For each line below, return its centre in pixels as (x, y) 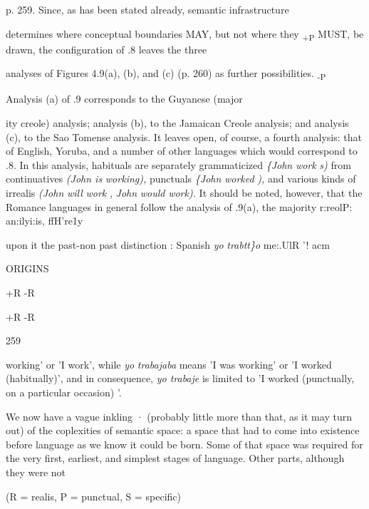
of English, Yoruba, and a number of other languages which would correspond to (182, 151)
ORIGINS (27, 268)
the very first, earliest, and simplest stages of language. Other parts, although (175, 458)
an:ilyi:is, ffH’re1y (45, 221)
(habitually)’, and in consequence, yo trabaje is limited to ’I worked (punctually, (180, 378)
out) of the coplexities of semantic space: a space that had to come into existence (183, 430)
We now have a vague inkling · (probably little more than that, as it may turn (179, 416)
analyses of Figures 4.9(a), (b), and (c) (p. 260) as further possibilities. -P (166, 74)
